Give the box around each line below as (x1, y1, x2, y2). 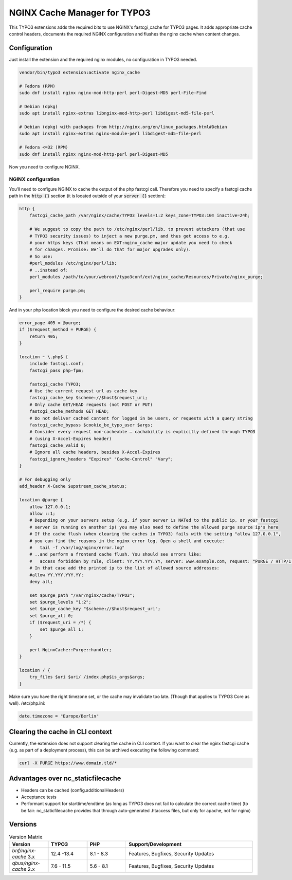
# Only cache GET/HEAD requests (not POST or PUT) (29, 402, 153, 407)
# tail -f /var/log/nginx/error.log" (29, 545, 125, 550)
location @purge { (19, 497, 63, 503)
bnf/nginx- (12, 847, 36, 854)
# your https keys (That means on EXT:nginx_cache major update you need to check (29, 240, 233, 245)
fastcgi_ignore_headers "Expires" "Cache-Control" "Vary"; (29, 456, 174, 462)
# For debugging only (19, 477, 71, 482)
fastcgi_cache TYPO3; (29, 381, 81, 387)
